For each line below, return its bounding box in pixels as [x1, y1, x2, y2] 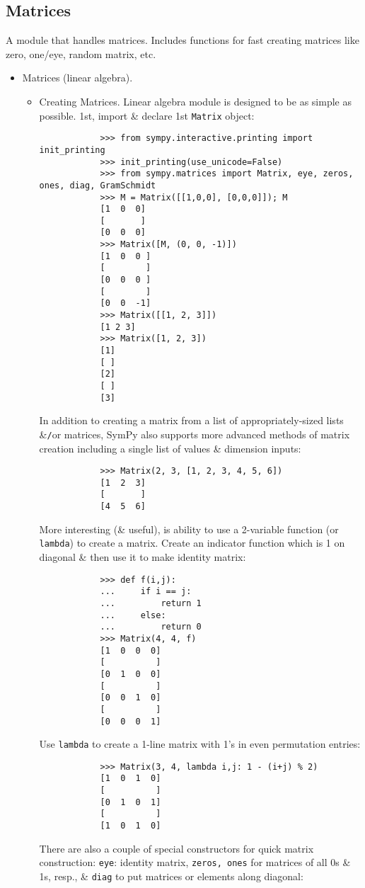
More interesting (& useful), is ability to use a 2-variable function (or [39, 521, 339, 536]
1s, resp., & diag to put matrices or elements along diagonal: [39, 869, 303, 884]
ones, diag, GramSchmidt [39, 180, 156, 190]
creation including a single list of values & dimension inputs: [39, 440, 301, 455]
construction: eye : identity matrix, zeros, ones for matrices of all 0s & [39, 855, 351, 870]
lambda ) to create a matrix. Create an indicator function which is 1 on [39, 535, 345, 550]
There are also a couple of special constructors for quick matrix [39, 841, 314, 855]
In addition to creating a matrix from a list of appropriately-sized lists [39, 413, 344, 428]
